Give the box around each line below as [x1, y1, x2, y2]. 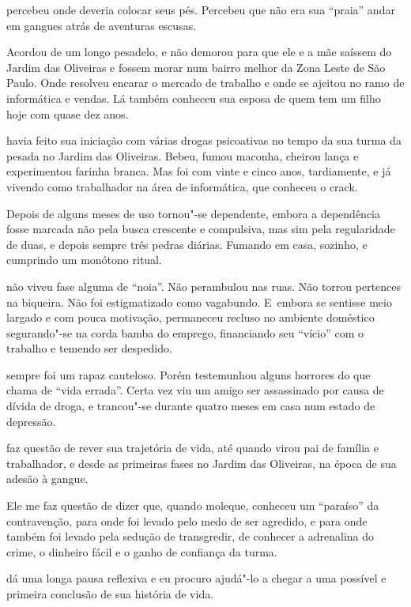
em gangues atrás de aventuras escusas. [6, 17, 197, 33]
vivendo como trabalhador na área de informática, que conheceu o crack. [6, 178, 358, 194]
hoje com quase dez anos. [6, 105, 129, 122]
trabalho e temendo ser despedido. [6, 340, 172, 356]
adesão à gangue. [6, 470, 89, 487]
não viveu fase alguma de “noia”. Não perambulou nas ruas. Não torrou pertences [6, 277, 402, 294]
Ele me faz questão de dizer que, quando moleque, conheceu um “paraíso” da [6, 497, 379, 514]
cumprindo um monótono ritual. [6, 251, 162, 268]
